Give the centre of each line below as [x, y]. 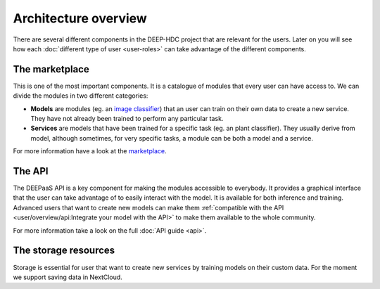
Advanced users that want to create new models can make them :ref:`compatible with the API [148, 207]
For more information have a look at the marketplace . [90, 151]
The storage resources [64, 251]
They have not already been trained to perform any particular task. [127, 119]
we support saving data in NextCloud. [68, 277]
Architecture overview [80, 18]
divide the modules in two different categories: [81, 96]
